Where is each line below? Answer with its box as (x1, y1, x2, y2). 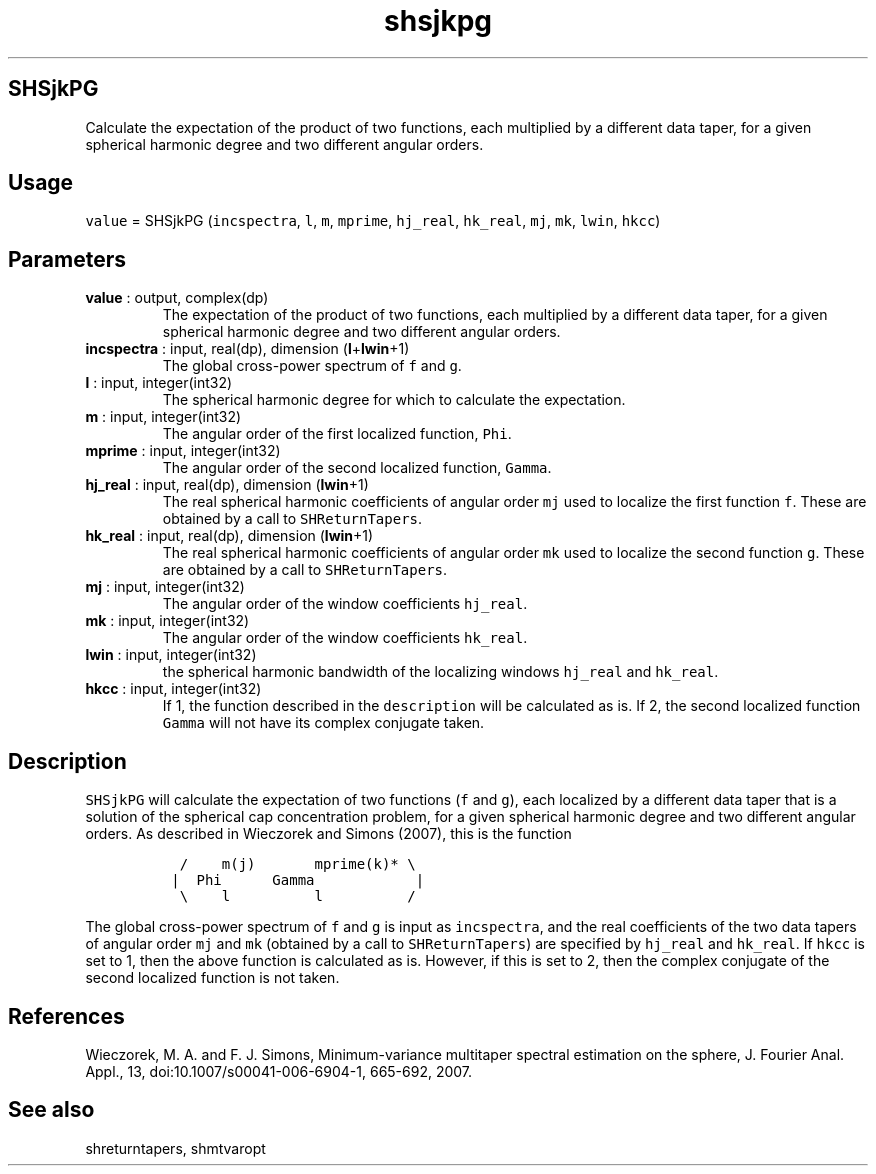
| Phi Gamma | (171, 872, 425, 889)
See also (8, 1097, 95, 1123)
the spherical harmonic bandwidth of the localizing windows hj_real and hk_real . (162, 663, 719, 681)
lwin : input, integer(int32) (85, 646, 257, 664)
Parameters (8, 246, 126, 272)
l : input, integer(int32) (85, 374, 233, 392)
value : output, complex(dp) (85, 289, 269, 307)
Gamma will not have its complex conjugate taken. (162, 714, 485, 732)
